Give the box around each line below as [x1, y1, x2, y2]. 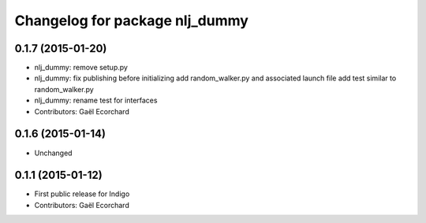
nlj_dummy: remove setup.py [34, 63, 128, 72]
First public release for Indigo [34, 189, 130, 199]
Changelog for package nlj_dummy [14, 12, 248, 29]
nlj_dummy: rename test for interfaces [34, 95, 158, 106]
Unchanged [34, 148, 73, 158]
